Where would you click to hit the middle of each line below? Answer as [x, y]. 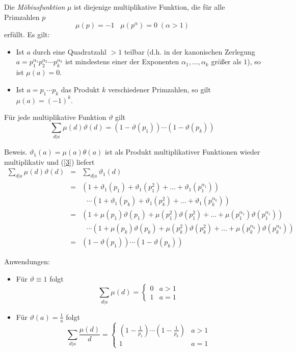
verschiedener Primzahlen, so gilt [159, 89]
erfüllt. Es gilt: [27, 34]
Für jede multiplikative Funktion [55, 117]
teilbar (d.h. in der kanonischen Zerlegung [190, 51]
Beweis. [16, 152]
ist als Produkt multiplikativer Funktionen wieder [182, 152]
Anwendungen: [27, 261]
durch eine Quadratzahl [70, 51]
